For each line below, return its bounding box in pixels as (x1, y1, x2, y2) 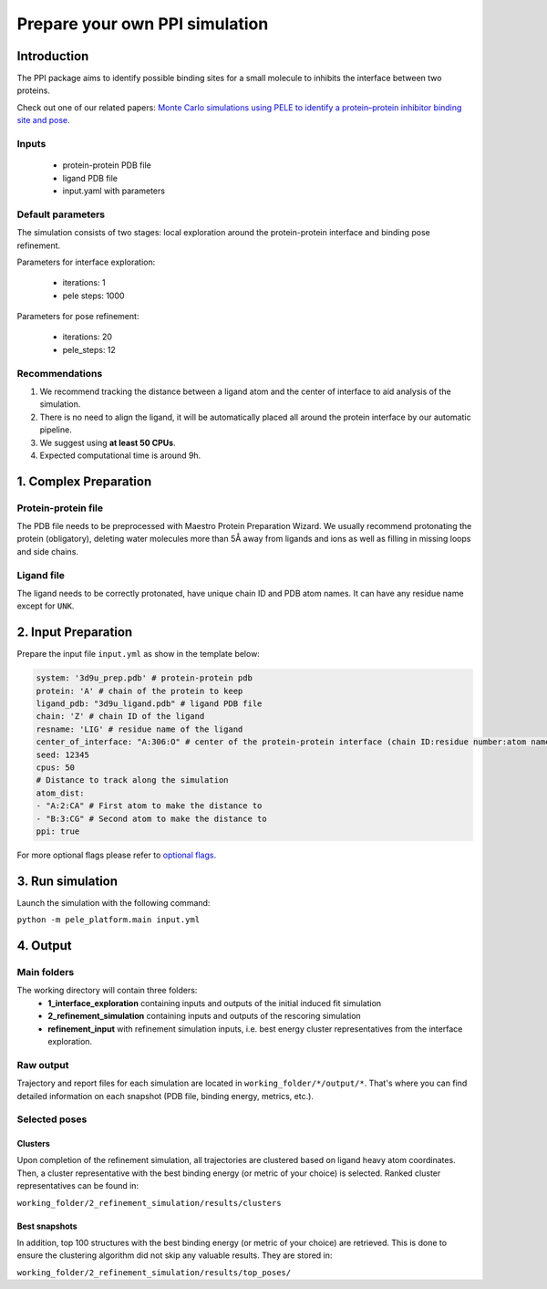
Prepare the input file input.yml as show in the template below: (16, 649, 260, 660)
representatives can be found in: (16, 1180, 139, 1191)
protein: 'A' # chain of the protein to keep (36, 685, 243, 696)
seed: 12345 (36, 749, 90, 760)
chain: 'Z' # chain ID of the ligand (36, 712, 205, 722)
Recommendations (16, 367, 103, 379)
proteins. (16, 85, 50, 96)
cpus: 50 (36, 763, 76, 773)
